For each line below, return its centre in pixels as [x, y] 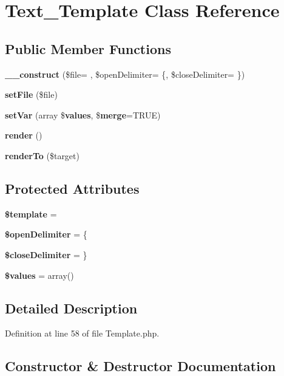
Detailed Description [71, 308]
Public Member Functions [88, 48]
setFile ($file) [31, 94]
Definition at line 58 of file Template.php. [82, 333]
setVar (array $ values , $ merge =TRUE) [83, 115]
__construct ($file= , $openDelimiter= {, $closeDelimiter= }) [125, 74]
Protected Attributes [72, 188]
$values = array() [39, 275]
